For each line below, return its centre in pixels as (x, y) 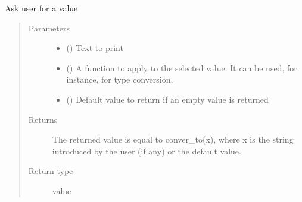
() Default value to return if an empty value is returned (167, 99)
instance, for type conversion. (120, 79)
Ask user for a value (41, 8)
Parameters (49, 28)
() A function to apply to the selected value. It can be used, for (182, 67)
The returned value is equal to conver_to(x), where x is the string (173, 139)
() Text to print (95, 48)
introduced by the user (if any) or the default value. (147, 151)
